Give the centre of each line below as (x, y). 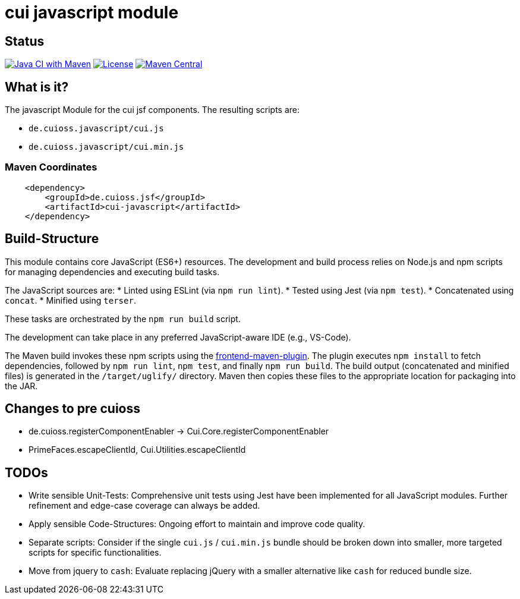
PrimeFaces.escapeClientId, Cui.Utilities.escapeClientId (137, 450)
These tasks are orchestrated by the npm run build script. (123, 319)
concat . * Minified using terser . (70, 300)
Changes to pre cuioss (73, 409)
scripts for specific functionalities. (95, 553)
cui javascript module (92, 12)
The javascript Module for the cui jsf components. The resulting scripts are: (152, 110)
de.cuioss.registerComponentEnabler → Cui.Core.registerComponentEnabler (179, 431)
